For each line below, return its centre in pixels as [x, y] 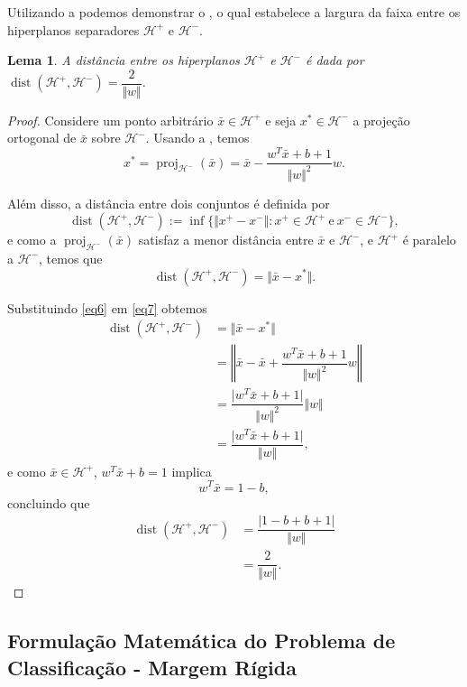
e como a [32, 240]
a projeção [381, 120]
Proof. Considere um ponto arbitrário [110, 120]
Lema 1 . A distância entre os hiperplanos [124, 60]
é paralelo [429, 240]
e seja [281, 120]
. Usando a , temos [197, 138]
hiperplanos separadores [73, 29]
